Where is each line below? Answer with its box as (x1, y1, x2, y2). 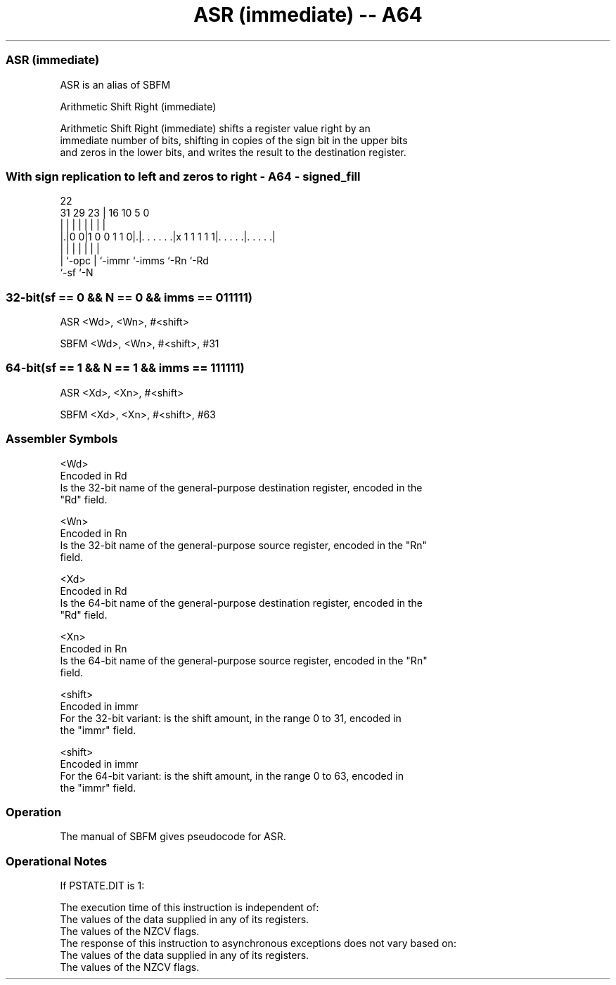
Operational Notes (6, 854, 108, 868)
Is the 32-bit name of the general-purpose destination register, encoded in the (60, 481, 423, 494)
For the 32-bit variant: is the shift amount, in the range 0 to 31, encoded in (60, 712, 402, 724)
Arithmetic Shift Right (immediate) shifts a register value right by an (60, 122, 371, 134)
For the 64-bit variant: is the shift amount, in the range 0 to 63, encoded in (60, 769, 404, 782)
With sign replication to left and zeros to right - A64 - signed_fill (6, 169, 361, 184)
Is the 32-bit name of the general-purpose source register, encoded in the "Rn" (60, 539, 428, 551)
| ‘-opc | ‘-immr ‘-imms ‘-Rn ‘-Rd (60, 255, 209, 267)
